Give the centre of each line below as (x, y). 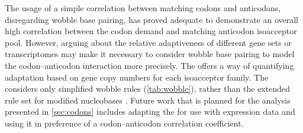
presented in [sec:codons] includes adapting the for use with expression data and (150, 112)
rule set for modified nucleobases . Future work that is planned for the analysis (148, 100)
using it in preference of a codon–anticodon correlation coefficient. (124, 123)
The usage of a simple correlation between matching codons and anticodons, (143, 8)
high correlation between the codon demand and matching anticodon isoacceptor (151, 31)
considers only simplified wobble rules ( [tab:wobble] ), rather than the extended (147, 89)
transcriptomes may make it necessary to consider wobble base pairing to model (150, 54)
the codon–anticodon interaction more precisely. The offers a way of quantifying (149, 65)
